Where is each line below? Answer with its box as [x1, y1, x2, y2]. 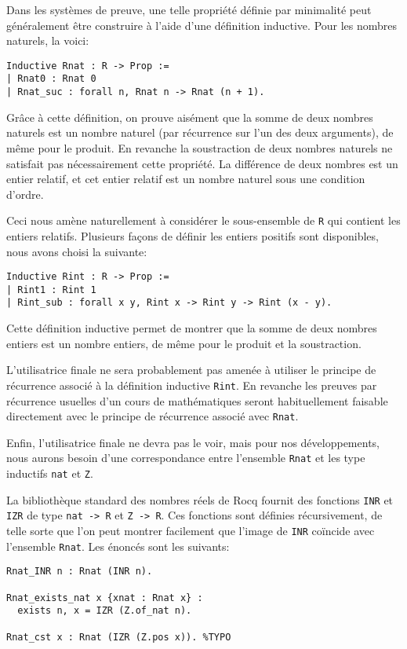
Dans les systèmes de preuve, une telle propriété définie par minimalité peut [6, 2, 372, 17]
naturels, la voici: [6, 32, 89, 49]
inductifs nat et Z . [6, 465, 93, 482]
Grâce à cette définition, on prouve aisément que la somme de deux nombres [6, 108, 373, 125]
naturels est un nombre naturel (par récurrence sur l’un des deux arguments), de [6, 124, 394, 141]
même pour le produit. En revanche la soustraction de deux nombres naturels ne [6, 139, 393, 156]
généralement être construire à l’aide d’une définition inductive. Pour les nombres [6, 16, 398, 33]
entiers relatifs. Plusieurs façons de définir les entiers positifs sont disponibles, [6, 227, 379, 244]
